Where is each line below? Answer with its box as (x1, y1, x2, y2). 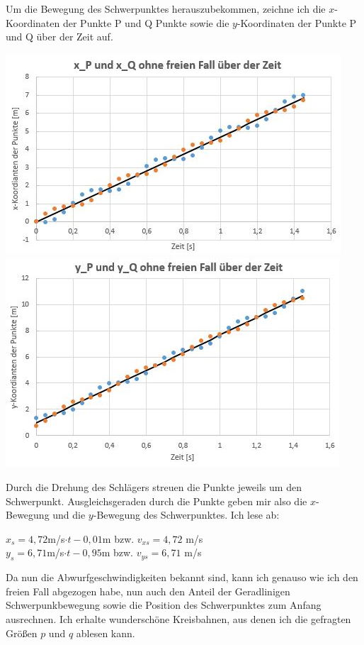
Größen (6, 625, 38, 640)
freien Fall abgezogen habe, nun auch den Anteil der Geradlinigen (6, 583, 290, 598)
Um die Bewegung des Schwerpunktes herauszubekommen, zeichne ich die (6, 1, 326, 16)
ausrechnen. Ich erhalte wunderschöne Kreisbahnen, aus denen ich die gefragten (6, 611, 351, 626)
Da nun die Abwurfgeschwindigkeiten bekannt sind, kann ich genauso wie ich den (6, 570, 358, 585)
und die (52, 507, 86, 522)
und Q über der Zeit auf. (6, 29, 113, 44)
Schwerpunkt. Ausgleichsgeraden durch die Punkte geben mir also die (6, 493, 307, 508)
